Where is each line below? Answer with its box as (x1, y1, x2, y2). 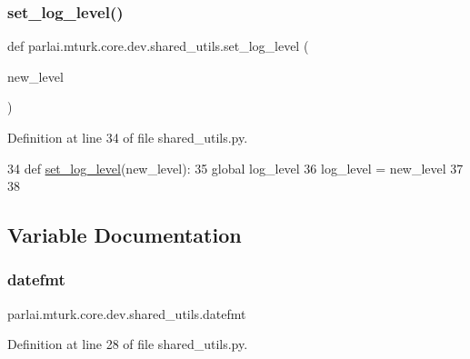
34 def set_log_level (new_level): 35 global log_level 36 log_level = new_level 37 (7, 158, 464, 177)
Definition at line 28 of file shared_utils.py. (7, 334, 248, 354)
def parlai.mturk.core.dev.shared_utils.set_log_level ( (7, 36, 309, 55)
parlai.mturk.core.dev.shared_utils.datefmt (7, 304, 246, 323)
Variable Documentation (7, 221, 242, 249)
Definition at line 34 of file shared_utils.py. (7, 128, 248, 146)
